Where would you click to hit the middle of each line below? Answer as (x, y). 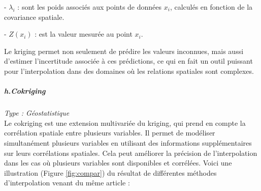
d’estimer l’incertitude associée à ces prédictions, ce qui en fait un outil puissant (128, 61)
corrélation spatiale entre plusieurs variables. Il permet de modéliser (110, 133)
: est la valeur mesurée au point (84, 34)
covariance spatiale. (34, 17)
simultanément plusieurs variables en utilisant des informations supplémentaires (128, 142)
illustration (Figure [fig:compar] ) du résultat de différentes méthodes (110, 172)
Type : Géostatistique (37, 113)
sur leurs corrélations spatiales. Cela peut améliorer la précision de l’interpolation (131, 153)
